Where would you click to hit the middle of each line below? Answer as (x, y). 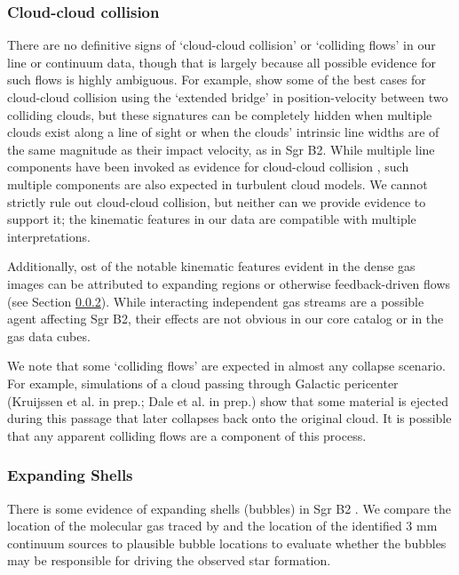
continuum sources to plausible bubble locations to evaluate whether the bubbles (227, 543)
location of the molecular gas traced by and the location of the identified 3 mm (222, 526)
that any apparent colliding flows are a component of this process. (187, 435)
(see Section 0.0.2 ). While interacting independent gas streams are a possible (216, 301)
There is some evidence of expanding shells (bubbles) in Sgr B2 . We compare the (229, 508)
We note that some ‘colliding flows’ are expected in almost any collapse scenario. (226, 366)
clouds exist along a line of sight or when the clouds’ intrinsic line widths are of (223, 132)
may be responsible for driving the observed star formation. (169, 560)
